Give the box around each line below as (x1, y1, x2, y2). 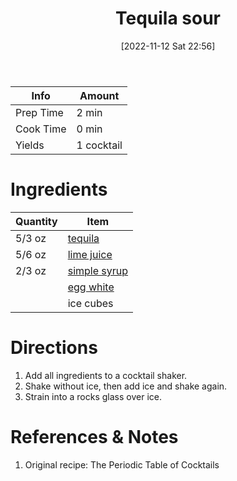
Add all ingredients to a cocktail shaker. (24, 369, 188, 381)
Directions (10, 337, 98, 359)
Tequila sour (114, 7, 221, 30)
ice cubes (67, 296, 114, 310)
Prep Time (15, 105, 64, 119)
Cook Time (15, 122, 67, 136)
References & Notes (10, 426, 179, 448)
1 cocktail (76, 138, 123, 152)
